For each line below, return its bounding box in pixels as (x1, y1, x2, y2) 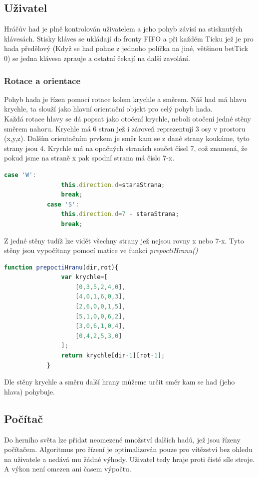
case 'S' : (46, 200, 79, 208)
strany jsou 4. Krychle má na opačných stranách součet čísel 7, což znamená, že (4, 142, 248, 153)
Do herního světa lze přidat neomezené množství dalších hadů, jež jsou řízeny (4, 434, 241, 444)
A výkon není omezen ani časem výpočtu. (4, 463, 131, 474)
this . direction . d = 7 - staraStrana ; (61, 210, 179, 218)
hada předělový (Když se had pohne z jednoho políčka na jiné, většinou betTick (4, 43, 249, 53)
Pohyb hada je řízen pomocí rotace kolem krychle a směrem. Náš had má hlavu (4, 93, 247, 104)
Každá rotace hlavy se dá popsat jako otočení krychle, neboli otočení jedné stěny (4, 113, 251, 123)
